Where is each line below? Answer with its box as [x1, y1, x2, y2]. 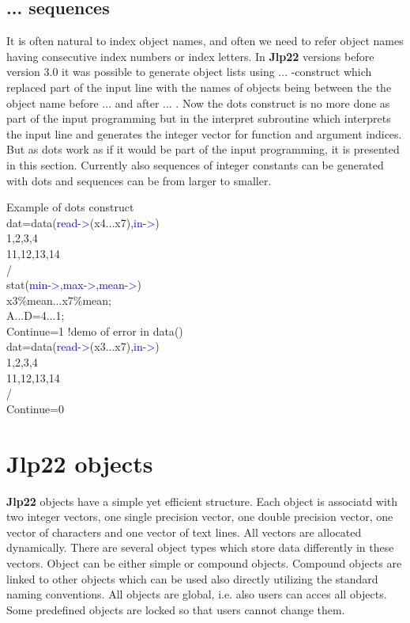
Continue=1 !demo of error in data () [6, 322, 183, 339]
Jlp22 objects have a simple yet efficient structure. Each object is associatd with [6, 492, 398, 509]
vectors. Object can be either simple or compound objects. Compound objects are [6, 554, 402, 571]
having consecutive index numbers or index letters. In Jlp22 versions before [6, 47, 374, 64]
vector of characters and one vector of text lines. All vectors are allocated [6, 523, 362, 540]
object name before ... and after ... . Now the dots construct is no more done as [6, 94, 390, 111]
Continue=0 [6, 400, 65, 416]
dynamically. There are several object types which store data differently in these [6, 539, 394, 556]
